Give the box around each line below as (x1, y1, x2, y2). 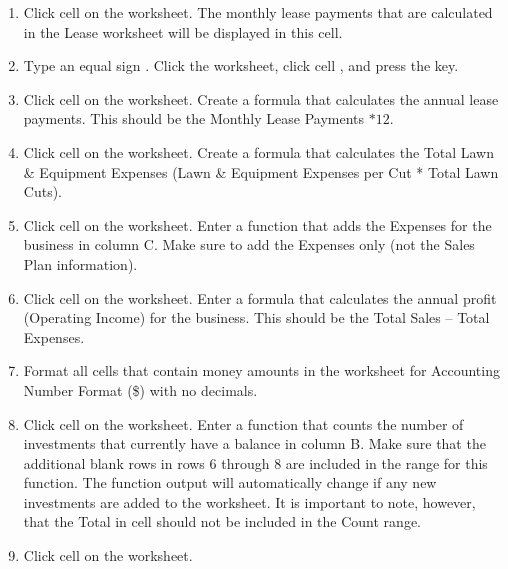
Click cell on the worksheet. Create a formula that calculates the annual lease (23, 88, 499, 109)
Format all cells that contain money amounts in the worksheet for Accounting (23, 360, 500, 381)
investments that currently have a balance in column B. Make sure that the (23, 433, 486, 454)
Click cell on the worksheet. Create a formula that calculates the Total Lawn (23, 141, 494, 162)
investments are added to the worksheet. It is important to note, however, (23, 491, 476, 512)
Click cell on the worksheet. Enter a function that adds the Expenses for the (23, 214, 492, 235)
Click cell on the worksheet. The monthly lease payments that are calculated (23, 2, 493, 22)
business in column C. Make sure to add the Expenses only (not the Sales (23, 234, 475, 255)
